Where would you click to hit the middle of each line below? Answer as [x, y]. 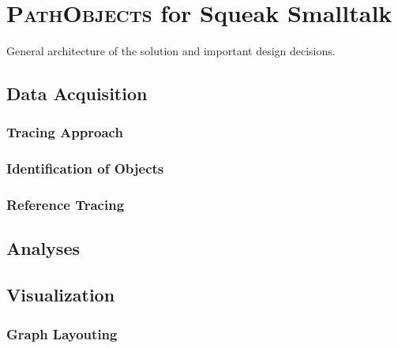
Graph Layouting [62, 333]
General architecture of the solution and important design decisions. [171, 51]
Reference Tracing [66, 205]
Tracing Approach [65, 132]
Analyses [43, 248]
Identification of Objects [85, 168]
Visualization [61, 295]
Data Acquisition [77, 94]
